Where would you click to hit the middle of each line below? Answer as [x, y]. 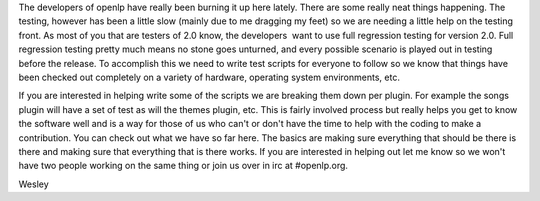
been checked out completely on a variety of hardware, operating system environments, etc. [209, 77]
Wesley [33, 184]
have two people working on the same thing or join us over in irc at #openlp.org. [183, 166]
